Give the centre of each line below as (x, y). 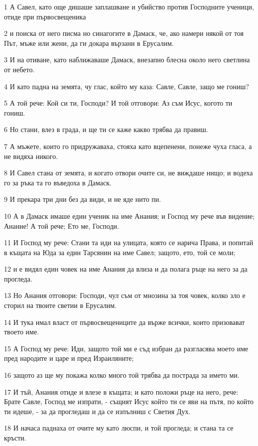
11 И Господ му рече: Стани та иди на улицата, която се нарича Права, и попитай (129, 242)
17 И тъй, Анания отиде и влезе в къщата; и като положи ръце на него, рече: (121, 391)
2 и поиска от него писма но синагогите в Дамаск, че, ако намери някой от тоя (124, 33)
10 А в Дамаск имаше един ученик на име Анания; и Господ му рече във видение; (129, 216)
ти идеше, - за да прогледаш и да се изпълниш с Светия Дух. (97, 411)
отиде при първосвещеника (45, 16)
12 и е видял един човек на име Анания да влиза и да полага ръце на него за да (126, 269)
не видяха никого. (31, 156)
